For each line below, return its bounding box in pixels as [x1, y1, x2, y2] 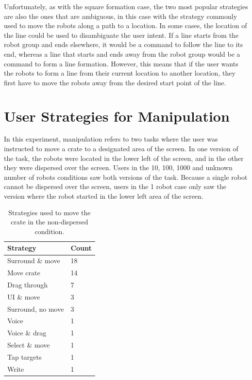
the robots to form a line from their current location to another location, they [4, 68, 235, 78]
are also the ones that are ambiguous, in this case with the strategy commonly [4, 11, 237, 21]
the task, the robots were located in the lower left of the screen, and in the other [4, 153, 244, 163]
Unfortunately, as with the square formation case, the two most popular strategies [4, 1, 248, 11]
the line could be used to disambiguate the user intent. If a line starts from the [4, 30, 239, 40]
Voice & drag [7, 328, 47, 338]
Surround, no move [7, 303, 64, 314]
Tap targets [7, 352, 42, 362]
